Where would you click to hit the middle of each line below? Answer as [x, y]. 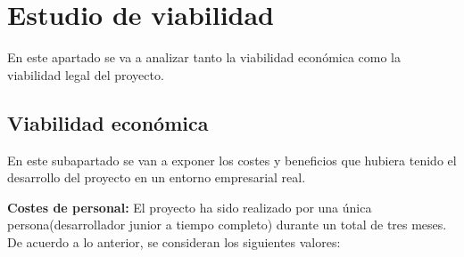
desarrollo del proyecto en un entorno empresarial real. [157, 177]
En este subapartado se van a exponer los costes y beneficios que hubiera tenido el [232, 160]
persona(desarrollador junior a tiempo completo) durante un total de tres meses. [227, 225]
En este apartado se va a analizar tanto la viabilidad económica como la [204, 57]
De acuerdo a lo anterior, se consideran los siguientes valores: [174, 241]
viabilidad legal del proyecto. [86, 74]
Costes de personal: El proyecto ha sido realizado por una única [190, 207]
